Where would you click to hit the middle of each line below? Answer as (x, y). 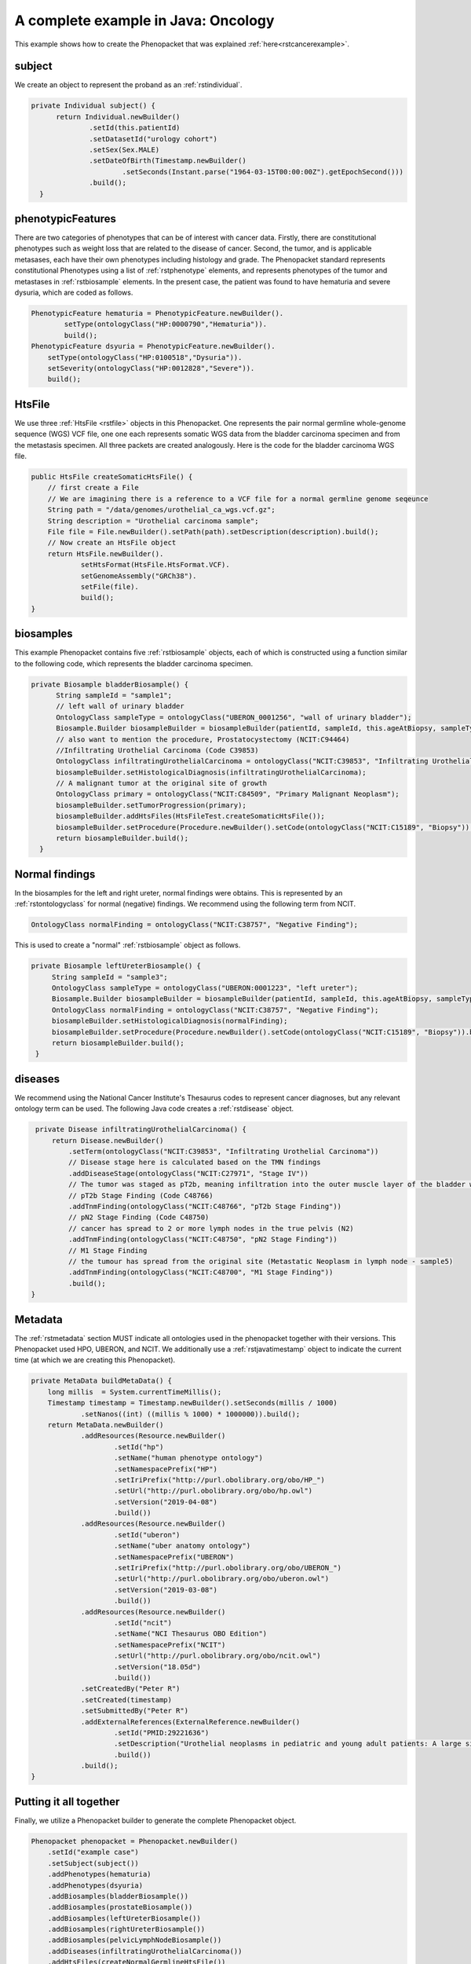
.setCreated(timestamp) (126, 1700)
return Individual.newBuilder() (118, 117)
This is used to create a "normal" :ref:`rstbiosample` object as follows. (128, 945)
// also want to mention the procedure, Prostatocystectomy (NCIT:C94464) (203, 739)
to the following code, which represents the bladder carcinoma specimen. (134, 663)
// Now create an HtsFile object (112, 543)
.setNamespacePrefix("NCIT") (170, 1645)
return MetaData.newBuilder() (106, 1425)
